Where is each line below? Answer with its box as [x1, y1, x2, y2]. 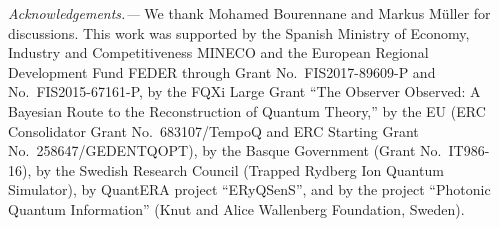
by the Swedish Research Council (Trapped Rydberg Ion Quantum [35, 159, 444, 180]
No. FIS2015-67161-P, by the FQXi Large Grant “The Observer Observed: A [8, 81, 481, 102]
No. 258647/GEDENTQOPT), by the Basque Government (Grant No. [8, 140, 442, 161]
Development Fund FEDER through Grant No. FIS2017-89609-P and [8, 61, 436, 82]
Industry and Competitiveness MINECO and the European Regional [8, 42, 429, 63]
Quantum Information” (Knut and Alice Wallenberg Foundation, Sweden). [8, 198, 465, 219]
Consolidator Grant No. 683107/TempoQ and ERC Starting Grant [8, 120, 419, 141]
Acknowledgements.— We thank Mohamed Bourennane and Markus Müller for [8, 3, 491, 23]
